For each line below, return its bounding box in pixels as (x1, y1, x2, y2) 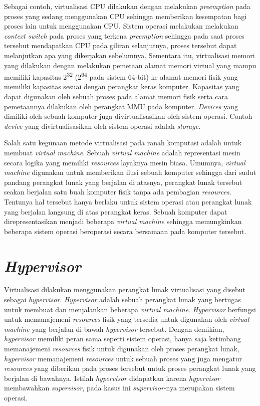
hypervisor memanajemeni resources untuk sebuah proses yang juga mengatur (4, 353, 242, 363)
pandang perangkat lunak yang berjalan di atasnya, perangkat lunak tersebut (4, 176, 242, 187)
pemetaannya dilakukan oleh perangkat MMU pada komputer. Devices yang (4, 101, 238, 111)
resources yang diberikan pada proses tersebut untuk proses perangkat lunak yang (4, 363, 256, 373)
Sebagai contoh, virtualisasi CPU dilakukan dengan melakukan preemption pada (4, 1, 250, 11)
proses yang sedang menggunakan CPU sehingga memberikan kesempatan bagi (4, 11, 247, 21)
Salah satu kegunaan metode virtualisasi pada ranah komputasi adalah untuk (4, 137, 242, 148)
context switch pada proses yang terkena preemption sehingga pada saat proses (4, 30, 244, 41)
